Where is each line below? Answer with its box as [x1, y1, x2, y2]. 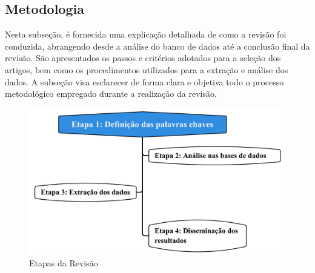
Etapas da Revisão [29, 257, 98, 269]
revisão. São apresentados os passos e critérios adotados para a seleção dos [5, 51, 281, 64]
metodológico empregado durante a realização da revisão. [5, 87, 217, 100]
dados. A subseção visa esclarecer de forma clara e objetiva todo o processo [5, 75, 284, 88]
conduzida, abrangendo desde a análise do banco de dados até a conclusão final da [5, 39, 310, 52]
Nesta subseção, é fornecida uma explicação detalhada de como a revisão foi [5, 28, 287, 41]
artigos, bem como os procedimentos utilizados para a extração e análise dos [5, 63, 288, 76]
